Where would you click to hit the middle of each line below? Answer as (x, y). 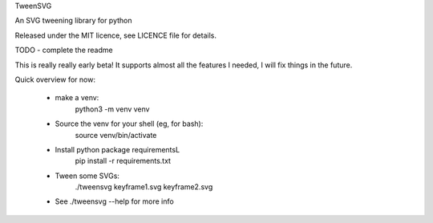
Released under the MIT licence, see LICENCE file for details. (115, 35)
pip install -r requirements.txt (123, 161)
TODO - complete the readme (64, 50)
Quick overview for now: (55, 79)
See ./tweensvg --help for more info (114, 201)
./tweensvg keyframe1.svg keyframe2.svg (144, 187)
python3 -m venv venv (112, 109)
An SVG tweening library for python (73, 21)
